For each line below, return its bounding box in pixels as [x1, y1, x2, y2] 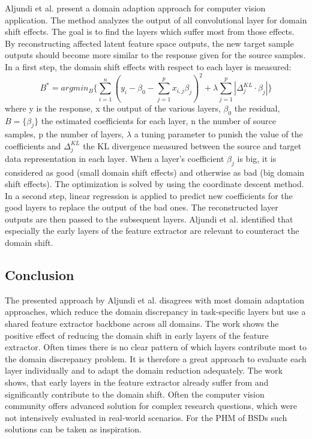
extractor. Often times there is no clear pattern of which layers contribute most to [5, 341, 307, 353]
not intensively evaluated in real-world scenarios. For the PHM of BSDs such [5, 411, 287, 423]
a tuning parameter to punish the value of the [134, 128, 303, 140]
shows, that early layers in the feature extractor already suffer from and [5, 376, 269, 389]
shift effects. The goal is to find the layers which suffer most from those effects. [5, 25, 295, 38]
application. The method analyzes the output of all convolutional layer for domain [5, 13, 307, 26]
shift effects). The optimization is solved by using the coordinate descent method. [5, 178, 304, 190]
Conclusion [5, 266, 74, 284]
